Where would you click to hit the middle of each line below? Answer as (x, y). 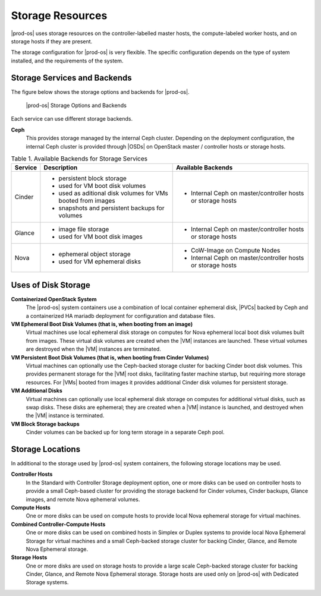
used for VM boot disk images (100, 236)
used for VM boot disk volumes (102, 186)
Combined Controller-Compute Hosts (58, 524)
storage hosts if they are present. (52, 41)
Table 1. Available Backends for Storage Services (79, 159)
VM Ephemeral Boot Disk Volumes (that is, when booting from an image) (102, 324)
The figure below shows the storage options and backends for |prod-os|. (100, 92)
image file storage (84, 229)
